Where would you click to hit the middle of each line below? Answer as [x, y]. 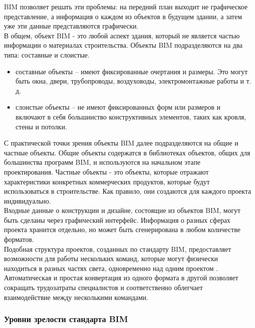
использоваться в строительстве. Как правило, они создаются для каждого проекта [127, 191]
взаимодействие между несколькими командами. [76, 297]
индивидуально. [28, 200]
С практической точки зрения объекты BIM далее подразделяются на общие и [121, 143]
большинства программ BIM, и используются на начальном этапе [102, 162]
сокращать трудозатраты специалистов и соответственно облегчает [103, 287]
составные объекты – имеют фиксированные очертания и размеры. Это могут [131, 71]
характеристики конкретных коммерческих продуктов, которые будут [107, 181]
